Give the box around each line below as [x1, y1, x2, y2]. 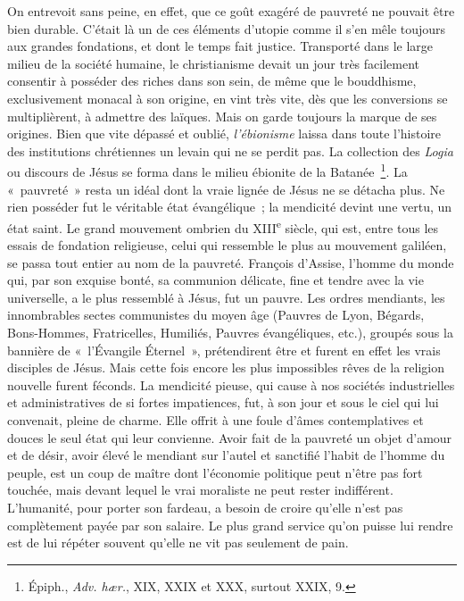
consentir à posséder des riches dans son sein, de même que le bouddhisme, [7, 71, 417, 90]
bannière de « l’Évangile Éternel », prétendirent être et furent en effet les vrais [7, 340, 441, 359]
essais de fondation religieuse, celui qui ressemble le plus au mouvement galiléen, [7, 236, 447, 255]
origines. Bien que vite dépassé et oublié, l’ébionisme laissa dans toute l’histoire [7, 124, 442, 143]
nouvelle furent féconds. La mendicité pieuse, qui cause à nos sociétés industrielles [7, 375, 455, 394]
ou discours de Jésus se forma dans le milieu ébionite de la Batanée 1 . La [7, 160, 408, 180]
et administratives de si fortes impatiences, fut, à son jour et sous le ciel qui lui [7, 393, 439, 412]
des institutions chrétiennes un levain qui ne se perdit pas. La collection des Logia [7, 141, 453, 160]
